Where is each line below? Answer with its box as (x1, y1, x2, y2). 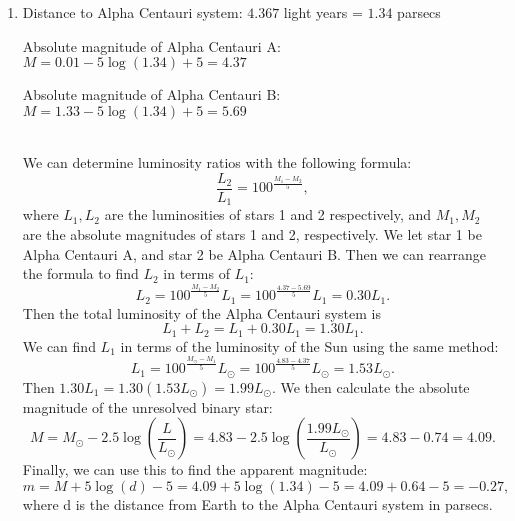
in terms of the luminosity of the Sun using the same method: (120, 335, 499, 356)
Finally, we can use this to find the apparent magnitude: (22, 459, 368, 480)
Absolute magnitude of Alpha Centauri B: (22, 84, 281, 105)
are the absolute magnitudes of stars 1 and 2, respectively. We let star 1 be (22, 224, 482, 245)
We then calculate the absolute (280, 376, 470, 397)
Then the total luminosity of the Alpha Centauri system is (22, 302, 381, 323)
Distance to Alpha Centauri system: (22, 2, 243, 22)
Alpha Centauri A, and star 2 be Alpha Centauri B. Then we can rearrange (22, 243, 487, 264)
